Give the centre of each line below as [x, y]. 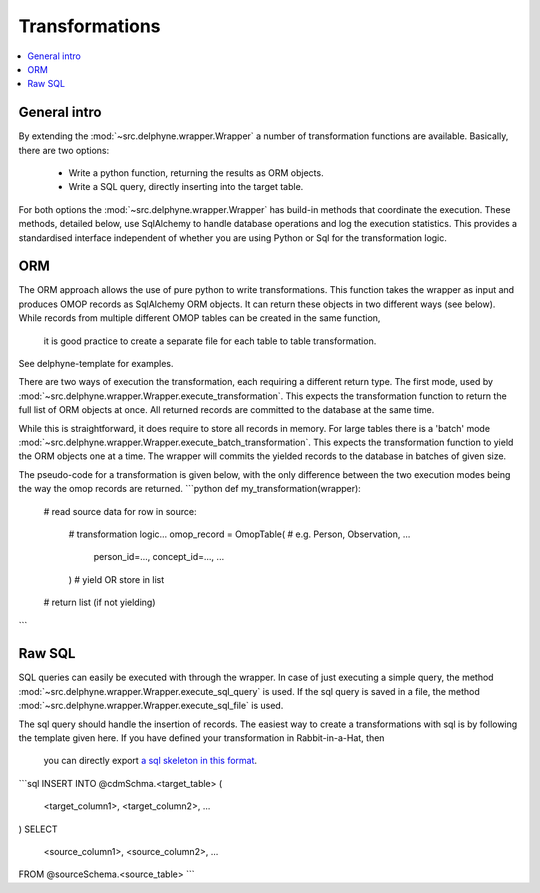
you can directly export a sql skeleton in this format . [150, 761]
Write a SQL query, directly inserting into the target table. [186, 187]
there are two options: [64, 150]
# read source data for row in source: [120, 511]
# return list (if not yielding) [99, 602]
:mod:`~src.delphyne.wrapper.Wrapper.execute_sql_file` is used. [151, 706]
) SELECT [38, 829]
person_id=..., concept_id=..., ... [159, 557]
